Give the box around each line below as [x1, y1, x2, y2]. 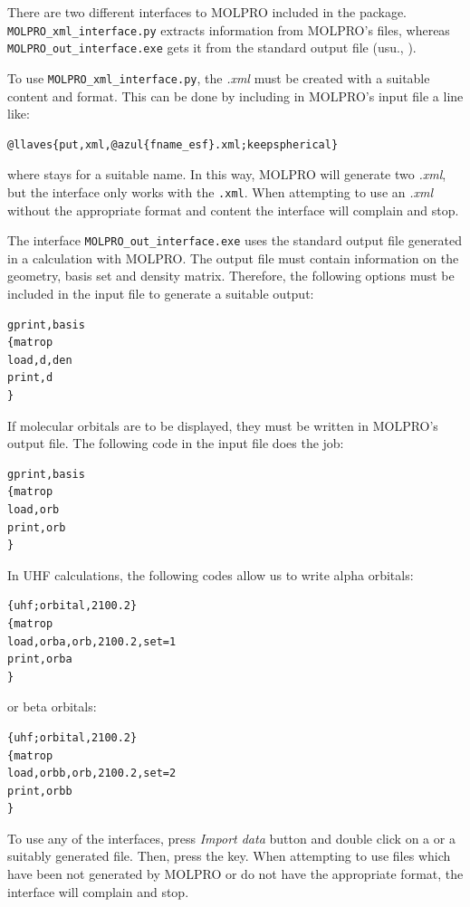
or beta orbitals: [7, 697, 97, 716]
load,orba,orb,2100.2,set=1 [7, 635, 177, 648]
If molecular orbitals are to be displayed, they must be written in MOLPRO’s [7, 415, 438, 434]
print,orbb [7, 784, 72, 797]
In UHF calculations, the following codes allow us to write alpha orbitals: [7, 565, 414, 584]
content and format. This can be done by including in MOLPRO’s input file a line [7, 86, 464, 105]
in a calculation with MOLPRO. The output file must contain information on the [7, 248, 459, 267]
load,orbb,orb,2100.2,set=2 [7, 767, 177, 780]
